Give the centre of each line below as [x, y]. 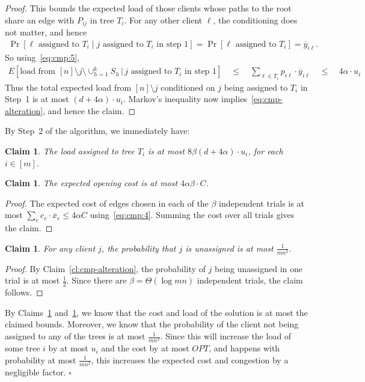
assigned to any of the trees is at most [75, 336]
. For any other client [163, 20]
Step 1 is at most [37, 99]
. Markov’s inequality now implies [185, 99]
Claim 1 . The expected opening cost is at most [91, 183]
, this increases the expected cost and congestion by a [190, 359]
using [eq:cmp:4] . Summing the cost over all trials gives [192, 215]
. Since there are [97, 280]
